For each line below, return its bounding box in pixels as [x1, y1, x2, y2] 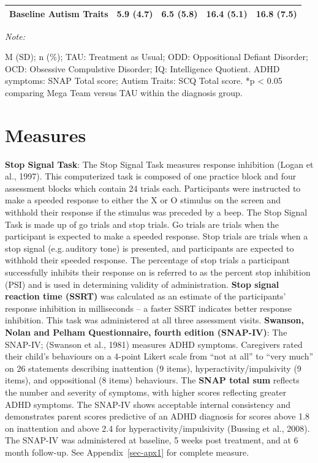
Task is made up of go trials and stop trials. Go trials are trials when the [5, 217, 279, 230]
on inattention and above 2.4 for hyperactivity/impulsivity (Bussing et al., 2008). [5, 421, 310, 434]
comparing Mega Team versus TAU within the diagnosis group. [5, 86, 243, 99]
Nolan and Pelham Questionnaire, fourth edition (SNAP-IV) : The [5, 326, 287, 338]
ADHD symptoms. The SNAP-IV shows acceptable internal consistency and [5, 397, 291, 410]
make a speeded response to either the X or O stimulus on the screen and [5, 194, 281, 206]
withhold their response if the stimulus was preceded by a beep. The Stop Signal [5, 206, 308, 219]
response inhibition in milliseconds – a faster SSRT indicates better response [5, 301, 292, 314]
